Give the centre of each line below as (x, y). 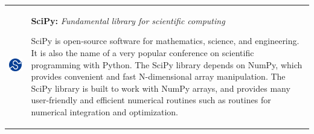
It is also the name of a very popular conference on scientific (143, 52)
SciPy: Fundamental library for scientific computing (128, 20)
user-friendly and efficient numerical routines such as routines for (151, 100)
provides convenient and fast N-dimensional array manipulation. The (158, 76)
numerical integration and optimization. (104, 111)
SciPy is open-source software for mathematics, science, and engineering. (165, 41)
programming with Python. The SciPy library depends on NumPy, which (167, 64)
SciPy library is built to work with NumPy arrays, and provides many (161, 88)
